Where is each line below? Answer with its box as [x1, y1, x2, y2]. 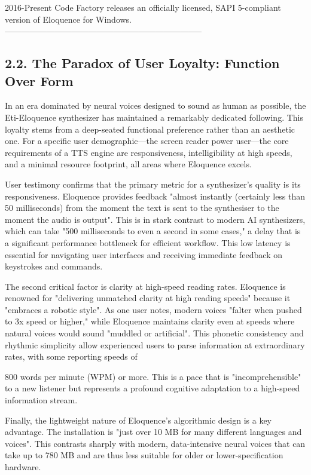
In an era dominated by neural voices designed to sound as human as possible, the [5, 99, 306, 112]
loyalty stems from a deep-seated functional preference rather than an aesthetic [5, 122, 295, 135]
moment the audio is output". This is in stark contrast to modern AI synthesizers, [5, 213, 306, 225]
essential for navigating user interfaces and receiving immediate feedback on [5, 248, 283, 261]
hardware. [5, 461, 41, 473]
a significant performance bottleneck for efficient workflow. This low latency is [5, 236, 291, 249]
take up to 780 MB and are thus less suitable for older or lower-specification [5, 449, 283, 461]
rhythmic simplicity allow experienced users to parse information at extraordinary [5, 338, 305, 351]
